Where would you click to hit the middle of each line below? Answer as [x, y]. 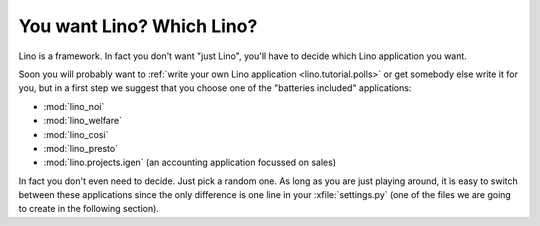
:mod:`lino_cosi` [76, 134]
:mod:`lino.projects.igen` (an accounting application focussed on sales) [190, 162]
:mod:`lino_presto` [81, 148]
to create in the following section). [89, 209]
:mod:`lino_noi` [74, 106]
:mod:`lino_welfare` [82, 121]
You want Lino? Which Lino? [138, 26]
